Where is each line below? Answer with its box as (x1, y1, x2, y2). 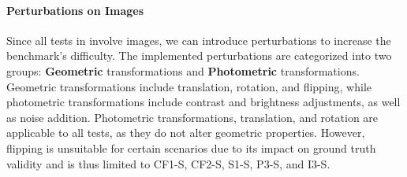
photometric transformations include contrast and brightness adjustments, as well (6, 94, 401, 110)
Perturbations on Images (6, 2, 144, 18)
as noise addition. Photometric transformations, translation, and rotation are (6, 109, 379, 125)
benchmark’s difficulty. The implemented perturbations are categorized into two (6, 47, 392, 64)
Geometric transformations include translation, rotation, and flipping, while (6, 78, 372, 94)
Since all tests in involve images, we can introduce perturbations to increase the (6, 31, 391, 48)
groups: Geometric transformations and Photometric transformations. (6, 62, 360, 79)
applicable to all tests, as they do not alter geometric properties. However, (6, 124, 365, 141)
